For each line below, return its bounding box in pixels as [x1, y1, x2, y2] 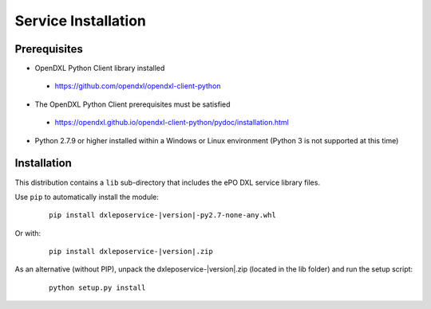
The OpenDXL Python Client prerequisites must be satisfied [34, 100, 231, 109]
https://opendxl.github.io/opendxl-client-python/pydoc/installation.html [54, 118, 289, 127]
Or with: [14, 228, 42, 238]
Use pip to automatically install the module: [14, 192, 159, 201]
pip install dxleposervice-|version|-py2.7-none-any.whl [49, 211, 277, 220]
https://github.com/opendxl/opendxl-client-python [54, 81, 221, 91]
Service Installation [14, 12, 147, 29]
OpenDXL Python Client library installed [34, 64, 165, 73]
